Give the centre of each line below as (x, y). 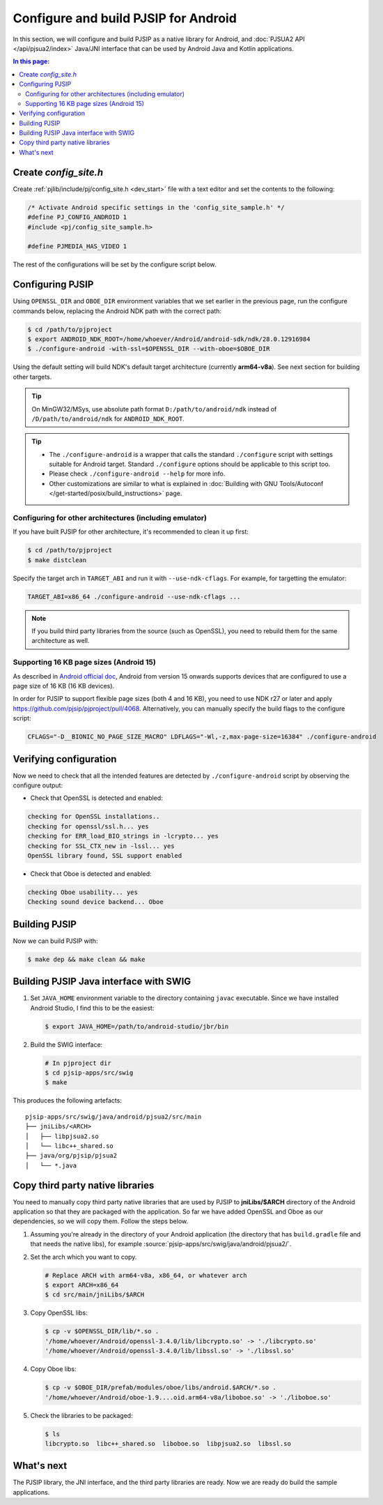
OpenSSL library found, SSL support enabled (105, 855)
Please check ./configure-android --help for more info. (137, 474)
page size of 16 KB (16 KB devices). (64, 686)
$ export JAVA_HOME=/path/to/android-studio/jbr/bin (137, 1026)
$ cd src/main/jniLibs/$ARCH (95, 1295)
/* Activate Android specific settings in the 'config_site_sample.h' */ (156, 207)
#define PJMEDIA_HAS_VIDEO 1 (77, 247)
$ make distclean (57, 560)
